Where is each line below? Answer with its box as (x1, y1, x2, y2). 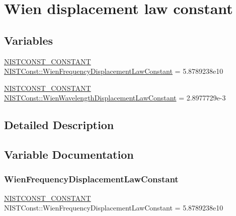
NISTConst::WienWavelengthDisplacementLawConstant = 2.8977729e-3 (4, 92, 226, 103)
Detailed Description (4, 117, 114, 133)
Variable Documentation (4, 147, 134, 162)
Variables (4, 32, 53, 48)
